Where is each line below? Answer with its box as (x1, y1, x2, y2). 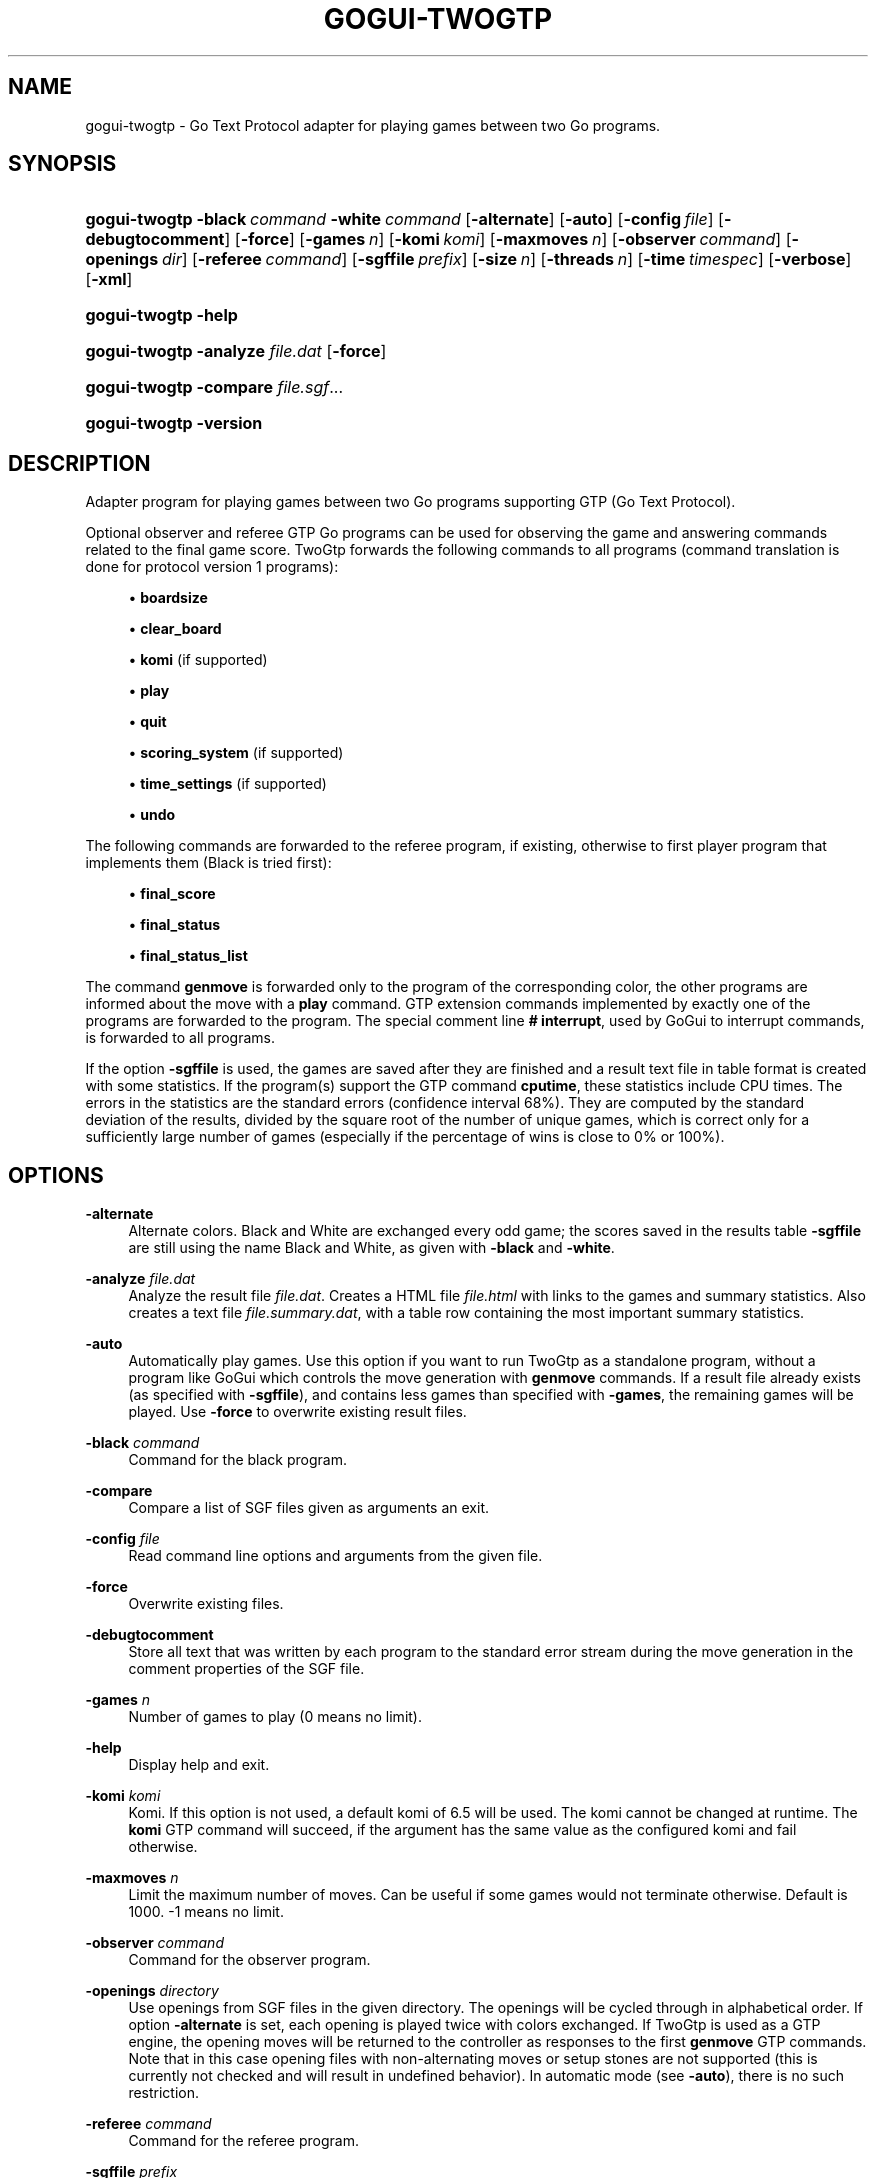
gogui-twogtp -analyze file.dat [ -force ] (85, 341, 387, 362)
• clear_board (128, 620, 222, 638)
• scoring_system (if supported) (128, 744, 344, 762)
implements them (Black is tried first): (85, 854, 332, 872)
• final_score (128, 885, 216, 903)
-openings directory (85, 1982, 219, 2000)
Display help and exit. (128, 1756, 270, 1774)
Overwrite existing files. (128, 1595, 284, 1613)
